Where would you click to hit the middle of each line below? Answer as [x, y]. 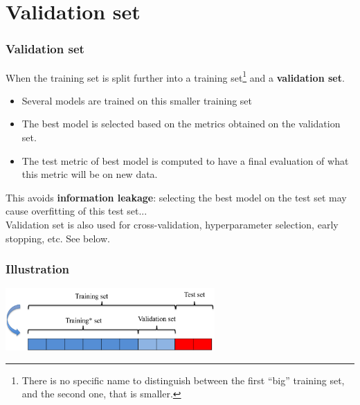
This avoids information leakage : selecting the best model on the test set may [176, 197]
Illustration [38, 269]
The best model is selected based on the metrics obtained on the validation [181, 124]
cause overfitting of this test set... [76, 211]
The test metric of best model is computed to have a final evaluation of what [185, 160]
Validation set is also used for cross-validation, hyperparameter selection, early [172, 224]
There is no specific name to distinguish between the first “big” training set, [183, 380]
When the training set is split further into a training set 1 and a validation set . [175, 76]
